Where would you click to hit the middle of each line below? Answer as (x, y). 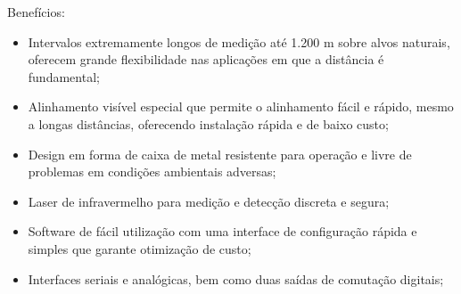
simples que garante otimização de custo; (140, 248)
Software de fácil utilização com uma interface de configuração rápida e (222, 231)
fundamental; (64, 76)
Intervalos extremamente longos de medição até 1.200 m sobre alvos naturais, (239, 41)
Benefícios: (36, 12)
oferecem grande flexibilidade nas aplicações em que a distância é (206, 59)
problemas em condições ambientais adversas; (152, 171)
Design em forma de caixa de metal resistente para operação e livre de (220, 154)
